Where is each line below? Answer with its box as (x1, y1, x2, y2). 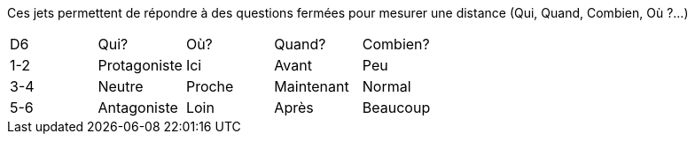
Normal (362, 78, 411, 95)
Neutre (98, 78, 144, 95)
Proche (185, 78, 234, 95)
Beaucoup (362, 99, 431, 116)
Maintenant (274, 78, 349, 95)
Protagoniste (98, 56, 183, 74)
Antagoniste (98, 99, 178, 116)
